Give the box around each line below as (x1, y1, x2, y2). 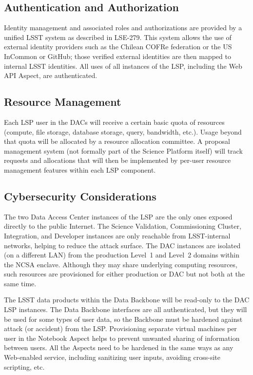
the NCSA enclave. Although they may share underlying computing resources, (4, 259, 237, 269)
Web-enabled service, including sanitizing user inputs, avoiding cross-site (4, 352, 221, 362)
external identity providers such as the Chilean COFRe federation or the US (4, 41, 232, 52)
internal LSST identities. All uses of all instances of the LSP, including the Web (4, 60, 242, 71)
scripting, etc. (4, 361, 45, 372)
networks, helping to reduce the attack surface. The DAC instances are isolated (4, 240, 241, 250)
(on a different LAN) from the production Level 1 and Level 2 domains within (4, 250, 240, 260)
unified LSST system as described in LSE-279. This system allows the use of (4, 32, 232, 42)
